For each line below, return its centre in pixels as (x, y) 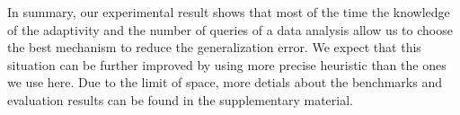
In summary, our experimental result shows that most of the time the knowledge (229, 12)
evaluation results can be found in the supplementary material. (180, 99)
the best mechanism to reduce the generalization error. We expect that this (214, 47)
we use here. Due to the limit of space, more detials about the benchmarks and (225, 82)
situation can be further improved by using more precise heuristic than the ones (227, 64)
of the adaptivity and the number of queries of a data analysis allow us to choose (230, 29)
